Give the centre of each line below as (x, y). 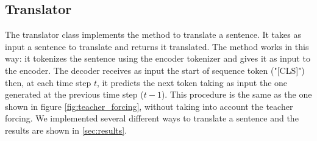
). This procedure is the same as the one (237, 94)
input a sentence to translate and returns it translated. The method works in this (157, 46)
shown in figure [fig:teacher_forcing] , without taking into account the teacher (149, 106)
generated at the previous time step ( (74, 94)
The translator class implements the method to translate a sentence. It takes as (153, 34)
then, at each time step (48, 82)
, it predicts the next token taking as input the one (192, 82)
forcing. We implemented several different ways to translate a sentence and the (152, 118)
